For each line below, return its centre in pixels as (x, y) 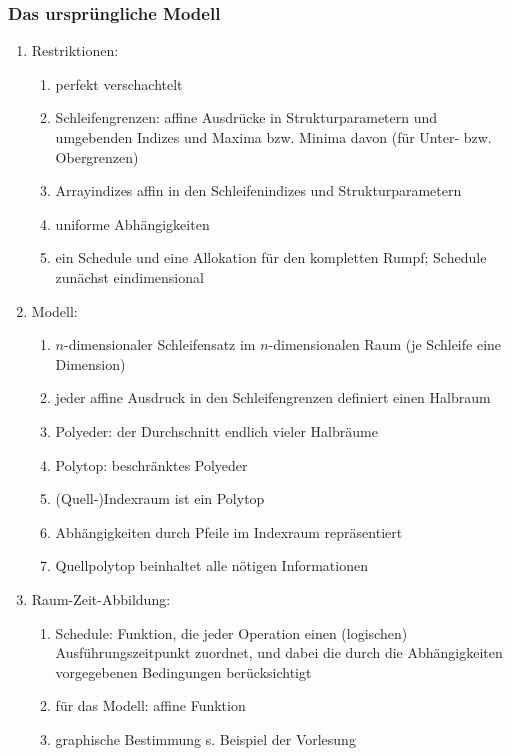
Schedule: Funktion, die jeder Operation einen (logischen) (231, 632)
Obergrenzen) (97, 156)
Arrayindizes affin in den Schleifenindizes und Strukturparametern (258, 190)
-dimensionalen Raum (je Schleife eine (385, 344)
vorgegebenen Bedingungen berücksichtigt (183, 671)
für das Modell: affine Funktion (150, 705)
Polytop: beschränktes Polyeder (151, 464)
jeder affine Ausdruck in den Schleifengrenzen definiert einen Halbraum (273, 397)
